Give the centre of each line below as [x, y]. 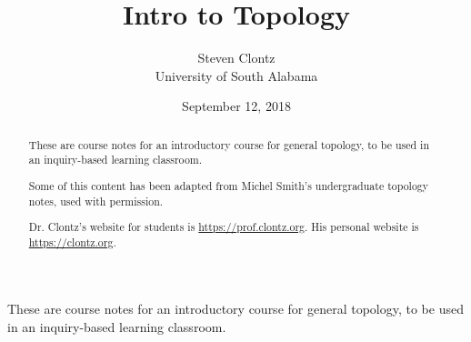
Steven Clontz [236, 58]
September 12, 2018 [236, 106]
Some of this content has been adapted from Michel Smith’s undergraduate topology [229, 185]
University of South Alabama [236, 75]
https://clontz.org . [72, 241]
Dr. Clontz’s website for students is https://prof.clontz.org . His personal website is [224, 227]
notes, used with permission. [96, 201]
